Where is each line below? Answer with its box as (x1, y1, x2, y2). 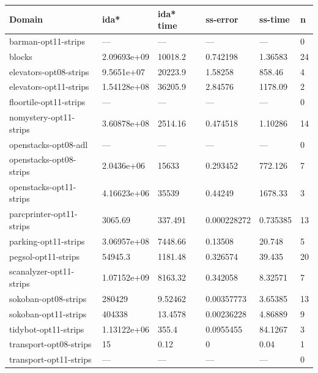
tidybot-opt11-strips (9, 322, 84, 335)
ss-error (205, 13, 239, 26)
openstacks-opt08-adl (9, 138, 88, 150)
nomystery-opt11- (9, 111, 75, 124)
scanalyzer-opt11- (9, 265, 75, 278)
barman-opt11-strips (9, 34, 85, 47)
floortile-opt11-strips (9, 95, 86, 108)
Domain (9, 13, 43, 26)
